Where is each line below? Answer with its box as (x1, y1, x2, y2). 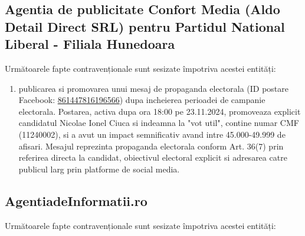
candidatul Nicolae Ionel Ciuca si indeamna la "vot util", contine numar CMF (18, 117, 299, 129)
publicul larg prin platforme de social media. (18, 162, 180, 175)
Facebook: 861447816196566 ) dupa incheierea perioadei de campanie (18, 94, 265, 106)
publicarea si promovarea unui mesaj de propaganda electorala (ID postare (18, 82, 289, 94)
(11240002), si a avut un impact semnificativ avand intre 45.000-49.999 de (18, 128, 286, 140)
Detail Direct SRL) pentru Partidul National (5, 17, 285, 35)
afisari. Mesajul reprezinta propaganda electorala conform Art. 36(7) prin (18, 139, 284, 152)
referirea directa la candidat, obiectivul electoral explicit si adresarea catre (18, 151, 287, 164)
